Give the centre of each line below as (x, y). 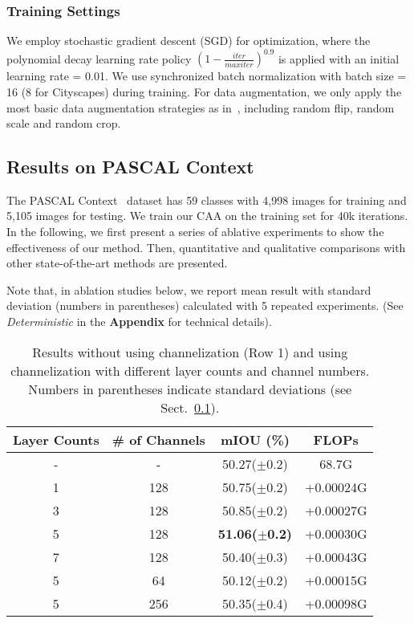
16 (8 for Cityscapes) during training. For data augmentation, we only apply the (204, 91)
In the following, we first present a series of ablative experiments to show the (195, 232)
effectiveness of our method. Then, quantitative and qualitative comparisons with (206, 247)
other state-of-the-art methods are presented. (117, 263)
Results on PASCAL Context (130, 167)
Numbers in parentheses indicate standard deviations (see (190, 389)
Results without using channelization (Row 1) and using (190, 352)
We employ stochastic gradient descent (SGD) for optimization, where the (189, 41)
